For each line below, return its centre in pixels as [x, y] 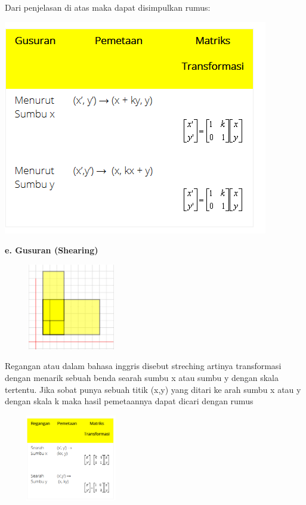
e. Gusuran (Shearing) [52, 250]
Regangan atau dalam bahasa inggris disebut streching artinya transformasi [143, 366]
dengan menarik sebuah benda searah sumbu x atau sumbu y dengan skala [142, 378]
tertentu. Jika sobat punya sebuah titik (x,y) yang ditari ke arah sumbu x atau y [153, 389]
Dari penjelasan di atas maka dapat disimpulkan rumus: [108, 7]
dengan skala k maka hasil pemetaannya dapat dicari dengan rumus [129, 401]
